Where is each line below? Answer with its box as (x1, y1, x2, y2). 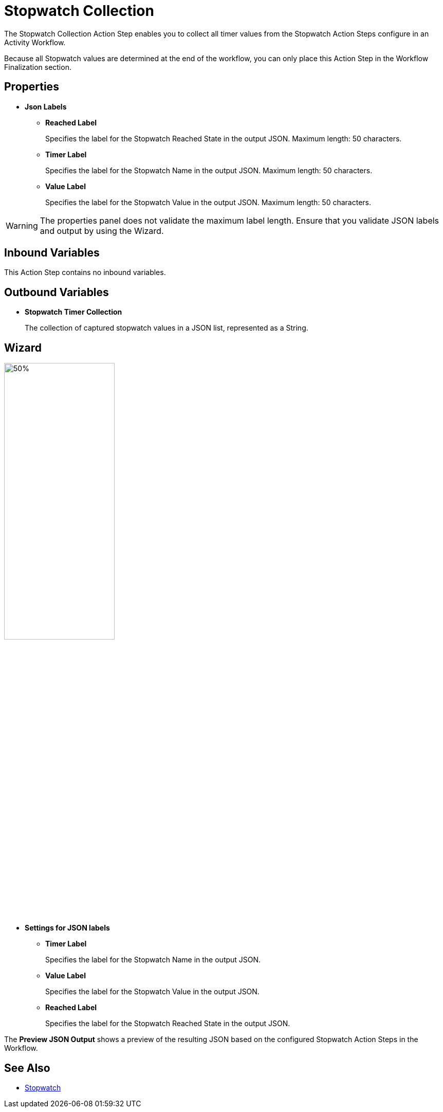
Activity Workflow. (4, 38, 66, 47)
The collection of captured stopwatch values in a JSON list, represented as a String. (25, 323, 308, 333)
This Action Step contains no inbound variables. (4, 268, 166, 277)
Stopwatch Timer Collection (25, 307, 122, 317)
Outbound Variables (4, 285, 109, 299)
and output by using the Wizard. (40, 225, 164, 236)
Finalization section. (4, 62, 71, 71)
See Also (4, 1061, 50, 1074)
